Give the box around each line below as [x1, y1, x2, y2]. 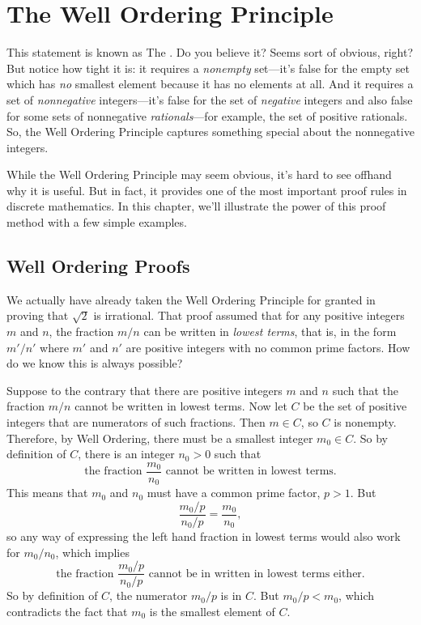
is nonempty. [334, 414, 397, 431]
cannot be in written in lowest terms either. [148, 568, 365, 580]
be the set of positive [303, 398, 407, 415]
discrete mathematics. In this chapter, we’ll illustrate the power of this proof [6, 198, 386, 215]
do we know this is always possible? [6, 355, 183, 372]
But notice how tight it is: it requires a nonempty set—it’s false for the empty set [6, 59, 410, 76]
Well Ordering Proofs [6, 253, 190, 278]
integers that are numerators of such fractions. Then [6, 414, 266, 431]
